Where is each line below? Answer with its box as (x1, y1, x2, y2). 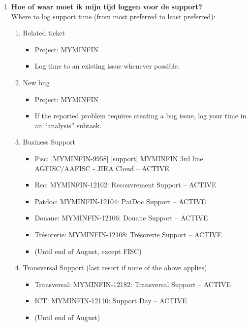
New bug (23, 77, 50, 87)
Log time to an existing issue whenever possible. (34, 61, 180, 71)
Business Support (23, 137, 75, 147)
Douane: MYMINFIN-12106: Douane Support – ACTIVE (34, 213, 208, 223)
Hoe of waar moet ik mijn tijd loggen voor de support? (11, 1, 202, 11)
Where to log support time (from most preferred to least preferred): (11, 11, 216, 21)
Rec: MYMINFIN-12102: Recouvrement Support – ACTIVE (34, 180, 217, 190)
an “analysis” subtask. (34, 120, 102, 130)
